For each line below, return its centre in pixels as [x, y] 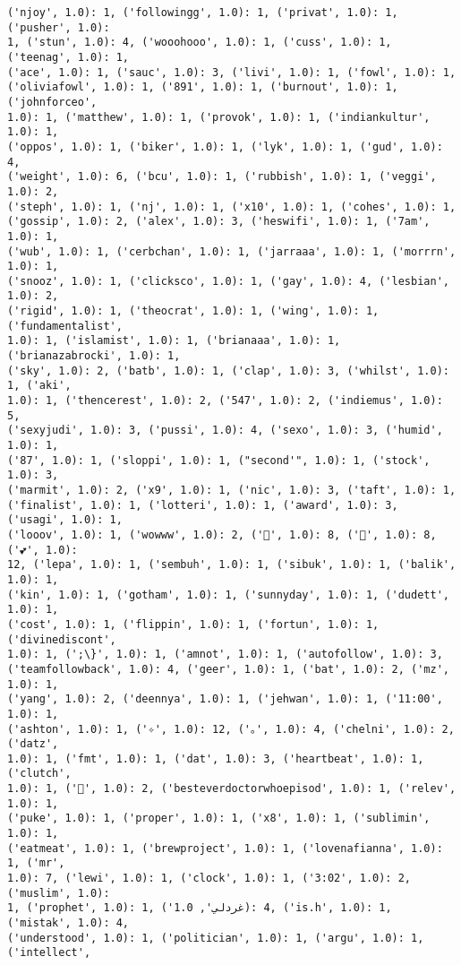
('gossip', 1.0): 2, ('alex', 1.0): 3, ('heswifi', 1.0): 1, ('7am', [219, 222]
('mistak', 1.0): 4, [68, 923]
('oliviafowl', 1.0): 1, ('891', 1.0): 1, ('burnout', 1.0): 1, [203, 87]
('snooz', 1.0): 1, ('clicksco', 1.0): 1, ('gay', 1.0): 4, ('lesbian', [228, 281]
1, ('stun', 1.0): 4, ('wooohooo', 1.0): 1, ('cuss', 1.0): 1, [200, 43]
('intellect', [49, 953]
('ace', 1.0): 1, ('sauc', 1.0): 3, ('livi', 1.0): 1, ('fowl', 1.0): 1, [232, 72]
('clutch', [39, 774]
